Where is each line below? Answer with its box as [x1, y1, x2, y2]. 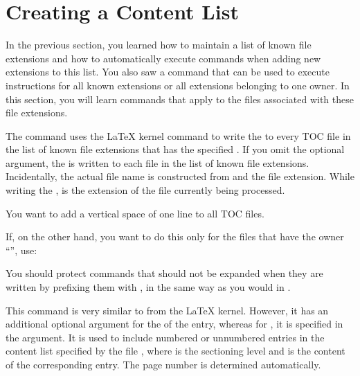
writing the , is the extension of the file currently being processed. [6, 183, 285, 197]
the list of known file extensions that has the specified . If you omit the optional [6, 142, 345, 156]
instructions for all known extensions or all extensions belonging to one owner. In [6, 78, 350, 92]
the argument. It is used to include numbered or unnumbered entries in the [6, 330, 325, 344]
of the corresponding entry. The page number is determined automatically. [6, 357, 321, 371]
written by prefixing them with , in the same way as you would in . [6, 280, 291, 294]
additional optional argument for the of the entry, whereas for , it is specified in [6, 316, 343, 331]
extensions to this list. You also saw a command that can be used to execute [6, 64, 330, 79]
